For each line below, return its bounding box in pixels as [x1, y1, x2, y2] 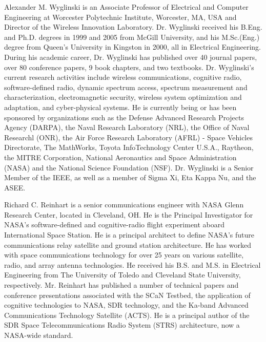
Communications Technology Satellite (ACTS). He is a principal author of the [4, 309, 250, 320]
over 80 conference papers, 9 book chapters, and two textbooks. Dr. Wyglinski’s [4, 61, 254, 72]
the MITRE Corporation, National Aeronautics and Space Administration [4, 152, 237, 162]
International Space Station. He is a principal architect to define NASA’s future [4, 229, 255, 240]
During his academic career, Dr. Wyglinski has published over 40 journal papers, [4, 51, 257, 62]
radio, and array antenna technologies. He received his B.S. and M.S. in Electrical [4, 259, 261, 270]
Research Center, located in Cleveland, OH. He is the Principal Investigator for [4, 209, 253, 220]
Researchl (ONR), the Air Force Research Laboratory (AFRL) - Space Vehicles [4, 132, 253, 142]
